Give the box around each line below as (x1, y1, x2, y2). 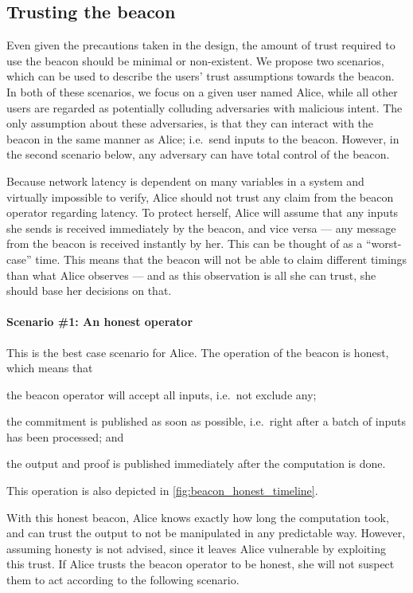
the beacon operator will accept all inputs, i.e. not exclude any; (6, 386, 317, 403)
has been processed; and (6, 428, 124, 445)
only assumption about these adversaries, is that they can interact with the (6, 115, 374, 132)
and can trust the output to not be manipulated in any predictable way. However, (6, 524, 406, 541)
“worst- (365, 235, 402, 252)
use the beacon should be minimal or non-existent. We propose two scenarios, (6, 52, 384, 69)
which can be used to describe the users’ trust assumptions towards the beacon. (6, 68, 395, 84)
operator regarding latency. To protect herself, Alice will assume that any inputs (6, 204, 399, 221)
